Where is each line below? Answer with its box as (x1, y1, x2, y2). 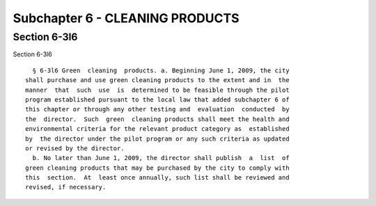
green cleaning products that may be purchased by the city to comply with (25, 164, 290, 172)
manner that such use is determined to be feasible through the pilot (25, 86, 290, 94)
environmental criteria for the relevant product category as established (25, 125, 290, 133)
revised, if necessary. (25, 183, 107, 191)
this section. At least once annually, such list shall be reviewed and (25, 174, 290, 182)
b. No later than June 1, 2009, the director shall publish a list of (32, 154, 290, 162)
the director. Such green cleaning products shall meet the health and (25, 115, 290, 123)
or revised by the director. (25, 144, 125, 152)
